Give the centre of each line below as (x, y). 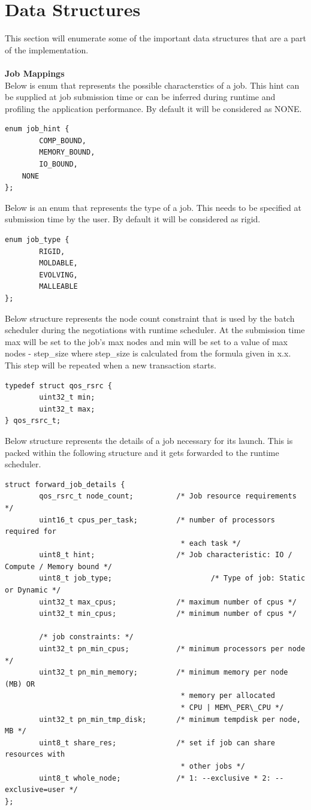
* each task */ (211, 543)
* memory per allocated (228, 696)
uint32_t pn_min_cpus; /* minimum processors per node (172, 649)
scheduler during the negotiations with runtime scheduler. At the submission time (155, 330)
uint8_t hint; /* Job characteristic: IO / (166, 555)
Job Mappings (35, 73)
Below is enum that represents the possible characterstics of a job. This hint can (152, 85)
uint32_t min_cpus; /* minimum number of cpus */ (168, 614)
